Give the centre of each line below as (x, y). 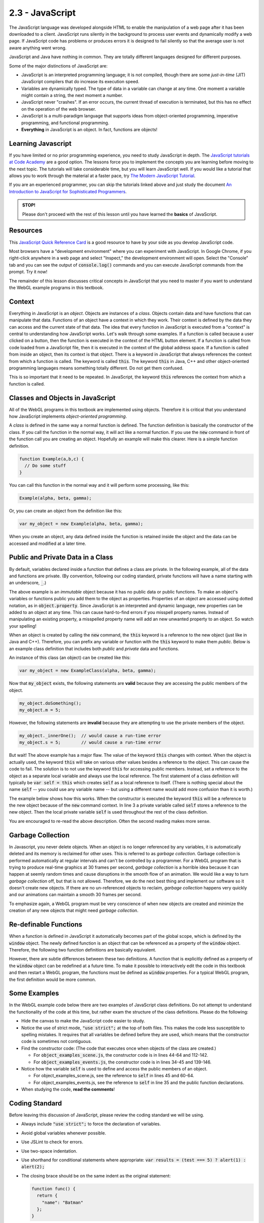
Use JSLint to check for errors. (52, 1142)
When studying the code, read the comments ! (68, 1089)
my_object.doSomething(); (50, 703)
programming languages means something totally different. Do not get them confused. (96, 368)
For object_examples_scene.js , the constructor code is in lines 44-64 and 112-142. (121, 1055)
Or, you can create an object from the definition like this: (66, 511)
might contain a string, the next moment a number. (72, 95)
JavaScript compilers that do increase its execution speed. (80, 82)
